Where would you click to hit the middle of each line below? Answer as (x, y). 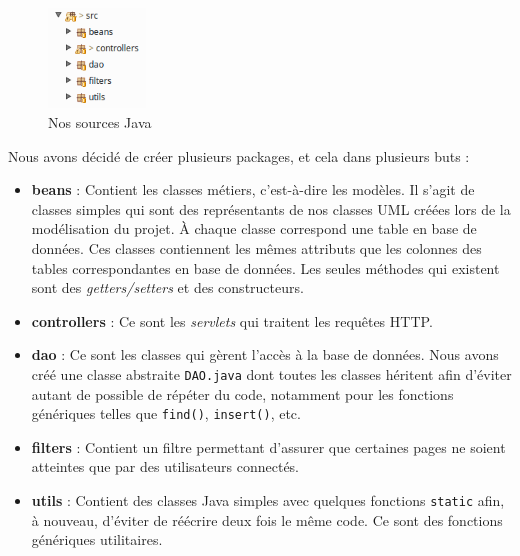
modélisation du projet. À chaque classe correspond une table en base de (254, 228)
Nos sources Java (100, 121)
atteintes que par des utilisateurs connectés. (165, 466)
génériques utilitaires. (97, 539)
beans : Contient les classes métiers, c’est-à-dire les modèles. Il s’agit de (253, 189)
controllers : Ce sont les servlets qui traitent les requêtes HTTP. (232, 320)
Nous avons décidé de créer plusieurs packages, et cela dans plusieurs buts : (239, 155)
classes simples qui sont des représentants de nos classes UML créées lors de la (271, 208)
